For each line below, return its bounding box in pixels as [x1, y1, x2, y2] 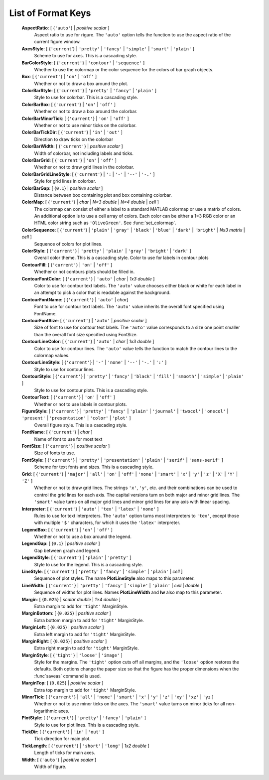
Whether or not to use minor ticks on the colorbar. [34, 123, 137, 129]
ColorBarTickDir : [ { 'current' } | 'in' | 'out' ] [21, 130, 123, 135]
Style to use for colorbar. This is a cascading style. [34, 95, 138, 101]
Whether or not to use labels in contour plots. [34, 401, 127, 407]
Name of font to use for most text [34, 436, 103, 442]
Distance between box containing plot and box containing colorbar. [34, 192, 172, 198]
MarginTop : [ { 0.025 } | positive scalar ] [21, 680, 104, 686]
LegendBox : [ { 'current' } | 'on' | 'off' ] [21, 526, 113, 532]
